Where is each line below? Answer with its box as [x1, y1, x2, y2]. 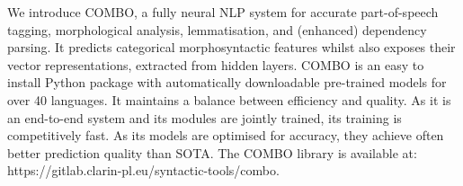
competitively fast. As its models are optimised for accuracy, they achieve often [7, 126, 444, 145]
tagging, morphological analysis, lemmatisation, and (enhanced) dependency [7, 20, 427, 39]
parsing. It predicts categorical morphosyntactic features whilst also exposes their [7, 38, 456, 57]
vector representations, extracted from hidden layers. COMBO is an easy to [7, 55, 424, 74]
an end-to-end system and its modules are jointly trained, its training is [7, 108, 402, 127]
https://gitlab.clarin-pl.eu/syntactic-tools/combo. [7, 161, 280, 180]
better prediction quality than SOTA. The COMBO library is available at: [7, 143, 417, 162]
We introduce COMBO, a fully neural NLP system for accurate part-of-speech [7, 3, 439, 21]
